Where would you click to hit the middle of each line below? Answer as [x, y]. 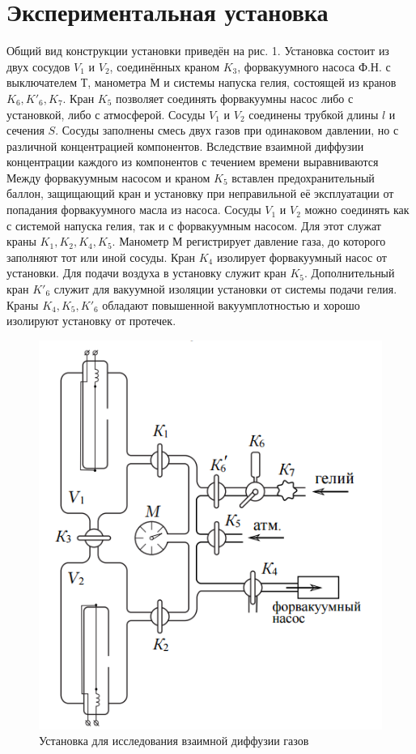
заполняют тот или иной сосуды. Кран [101, 257]
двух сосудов [38, 66]
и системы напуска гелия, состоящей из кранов [280, 82]
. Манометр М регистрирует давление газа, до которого [249, 241]
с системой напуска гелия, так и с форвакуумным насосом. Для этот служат [194, 225]
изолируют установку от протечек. [91, 321]
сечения [25, 130]
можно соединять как [357, 210]
